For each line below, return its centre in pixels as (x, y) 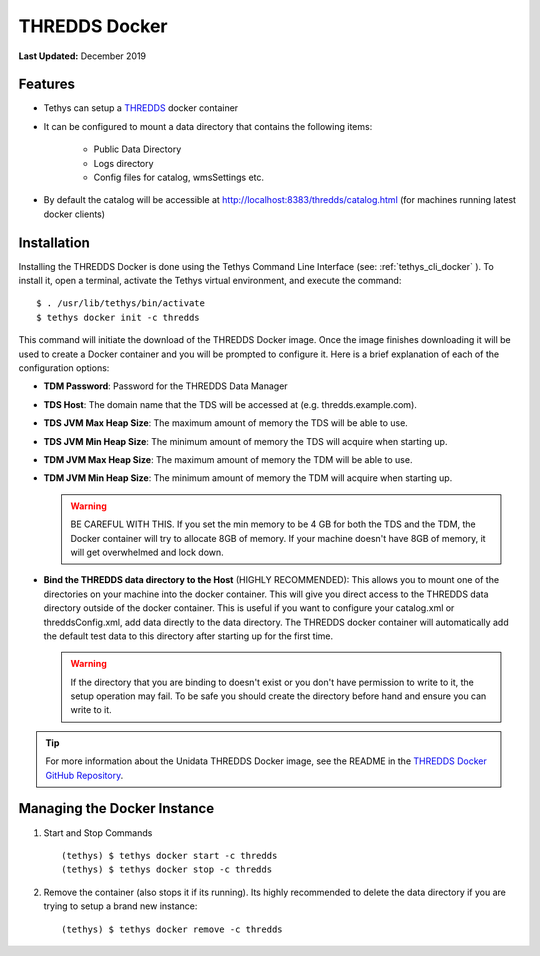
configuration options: (64, 368)
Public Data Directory (137, 149)
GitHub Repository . (84, 775)
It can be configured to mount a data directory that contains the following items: (208, 126)
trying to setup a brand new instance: (120, 906)
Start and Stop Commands (98, 832)
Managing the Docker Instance (116, 808)
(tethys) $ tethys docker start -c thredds (169, 855)
